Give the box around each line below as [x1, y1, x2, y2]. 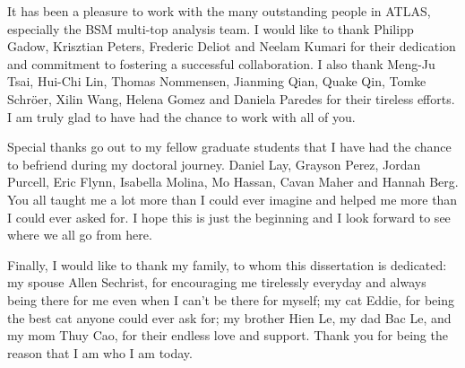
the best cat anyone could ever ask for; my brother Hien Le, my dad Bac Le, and [7, 308, 452, 327]
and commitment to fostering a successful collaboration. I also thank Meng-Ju [7, 54, 435, 73]
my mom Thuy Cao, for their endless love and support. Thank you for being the [7, 326, 448, 345]
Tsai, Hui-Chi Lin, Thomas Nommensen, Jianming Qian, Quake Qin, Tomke [7, 72, 426, 91]
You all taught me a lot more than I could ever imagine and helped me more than [7, 189, 458, 208]
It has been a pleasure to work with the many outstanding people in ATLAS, [7, 2, 431, 20]
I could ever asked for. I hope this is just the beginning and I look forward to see [7, 207, 451, 226]
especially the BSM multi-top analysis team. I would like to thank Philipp [7, 19, 414, 38]
